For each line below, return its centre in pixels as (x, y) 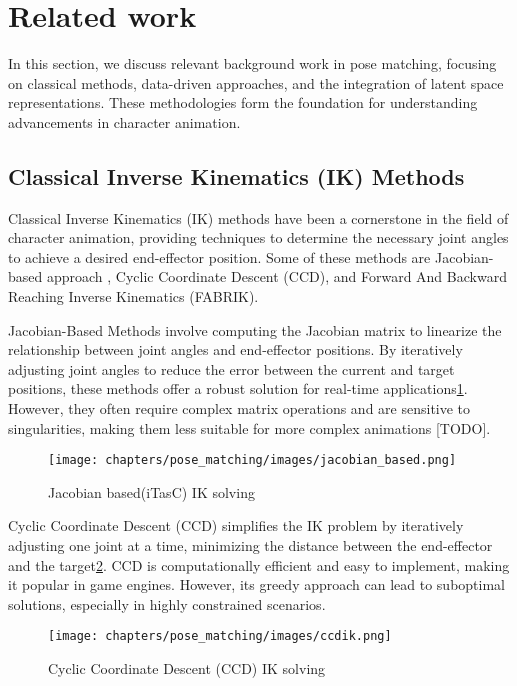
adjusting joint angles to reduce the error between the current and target (231, 368)
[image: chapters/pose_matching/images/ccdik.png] (220, 636)
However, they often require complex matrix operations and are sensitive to (239, 408)
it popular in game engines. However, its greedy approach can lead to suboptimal (256, 584)
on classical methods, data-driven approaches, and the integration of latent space (256, 82)
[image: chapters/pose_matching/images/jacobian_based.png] (252, 460)
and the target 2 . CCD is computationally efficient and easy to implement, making (259, 564)
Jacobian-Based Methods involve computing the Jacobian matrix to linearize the (255, 329)
